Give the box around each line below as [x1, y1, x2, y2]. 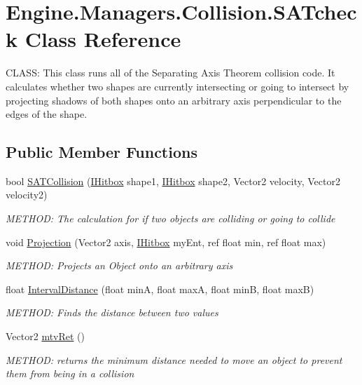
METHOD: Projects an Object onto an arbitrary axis [6, 258, 233, 273]
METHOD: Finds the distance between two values [6, 305, 218, 320]
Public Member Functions [6, 141, 197, 163]
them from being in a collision [6, 366, 134, 381]
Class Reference [25, 25, 181, 53]
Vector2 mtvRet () [6, 329, 85, 344]
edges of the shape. [6, 107, 88, 121]
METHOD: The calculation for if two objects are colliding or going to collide [6, 211, 335, 226]
